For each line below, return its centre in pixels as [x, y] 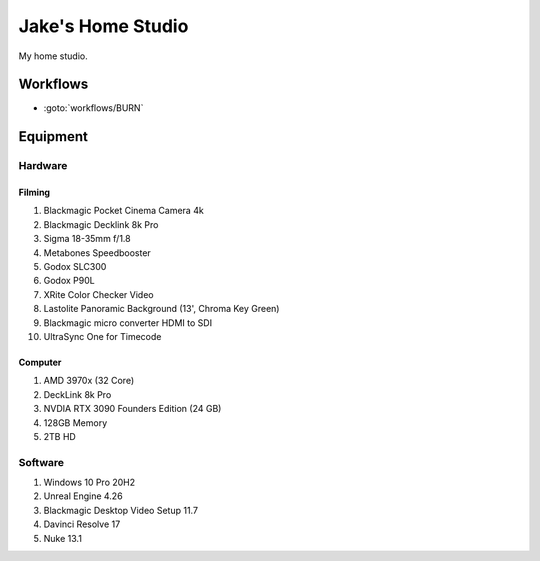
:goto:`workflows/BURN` [93, 108]
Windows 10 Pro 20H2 [89, 482]
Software [41, 462]
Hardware [43, 166]
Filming [34, 192]
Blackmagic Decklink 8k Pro [101, 224]
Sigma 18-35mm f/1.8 [87, 239]
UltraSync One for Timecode [102, 336]
